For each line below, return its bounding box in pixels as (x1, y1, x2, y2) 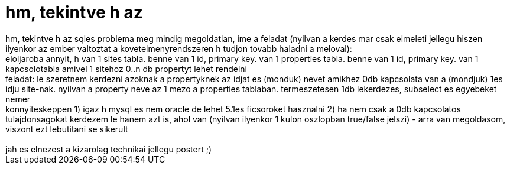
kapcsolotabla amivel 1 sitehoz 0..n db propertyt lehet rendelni (5, 63, 247, 74)
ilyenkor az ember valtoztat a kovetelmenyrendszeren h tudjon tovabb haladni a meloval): (5, 43, 352, 54)
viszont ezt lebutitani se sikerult (5, 123, 128, 134)
